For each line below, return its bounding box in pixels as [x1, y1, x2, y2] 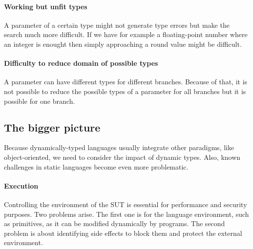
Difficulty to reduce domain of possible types [4, 58, 158, 68]
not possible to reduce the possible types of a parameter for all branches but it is [4, 86, 246, 96]
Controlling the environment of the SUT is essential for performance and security [4, 199, 247, 209]
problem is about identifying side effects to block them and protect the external [4, 228, 242, 238]
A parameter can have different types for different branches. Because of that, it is [4, 77, 248, 87]
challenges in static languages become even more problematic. [4, 161, 189, 172]
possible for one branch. [4, 96, 75, 106]
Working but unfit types [4, 1, 87, 11]
